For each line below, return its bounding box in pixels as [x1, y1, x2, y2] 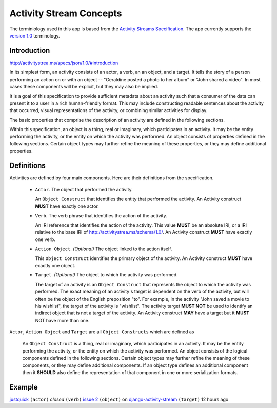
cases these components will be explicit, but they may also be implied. [9, 84, 159, 90]
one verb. [35, 236, 56, 243]
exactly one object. [35, 262, 76, 268]
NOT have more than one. [35, 317, 90, 323]
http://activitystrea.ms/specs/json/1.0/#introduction [9, 60, 118, 66]
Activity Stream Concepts [9, 8, 122, 19]
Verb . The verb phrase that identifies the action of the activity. [35, 212, 168, 218]
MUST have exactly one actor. [35, 203, 100, 209]
